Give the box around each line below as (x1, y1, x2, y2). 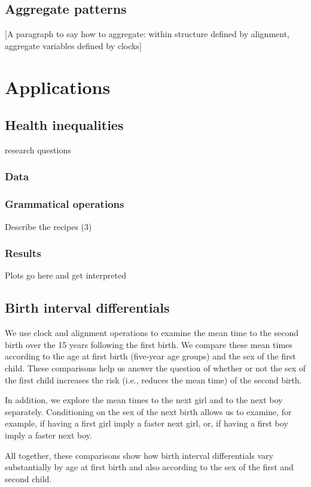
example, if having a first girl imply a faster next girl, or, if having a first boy (5, 417, 288, 429)
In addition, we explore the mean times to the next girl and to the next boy (5, 394, 283, 406)
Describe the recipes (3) (5, 220, 92, 232)
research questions (5, 143, 71, 156)
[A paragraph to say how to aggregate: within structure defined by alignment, (5, 28, 289, 40)
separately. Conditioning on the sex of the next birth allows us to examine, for (5, 405, 292, 418)
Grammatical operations (5, 196, 124, 211)
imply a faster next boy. (5, 428, 92, 441)
